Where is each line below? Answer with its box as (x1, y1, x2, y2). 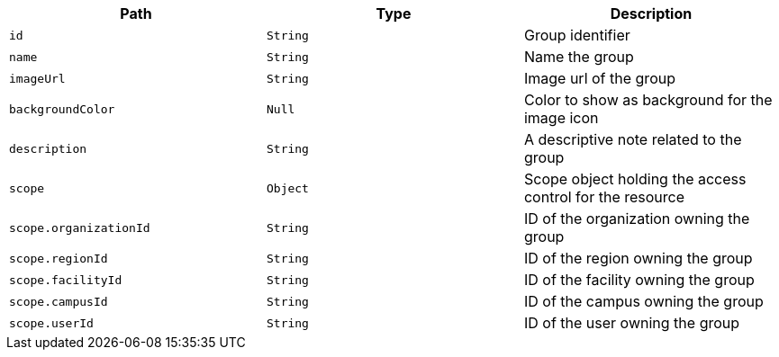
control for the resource (523, 188, 685, 206)
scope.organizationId (9, 220, 150, 235)
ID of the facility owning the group (523, 271, 755, 289)
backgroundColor (9, 102, 115, 116)
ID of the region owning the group (523, 249, 753, 267)
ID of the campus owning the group (523, 292, 764, 310)
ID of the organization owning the (523, 210, 750, 228)
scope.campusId (9, 294, 108, 308)
